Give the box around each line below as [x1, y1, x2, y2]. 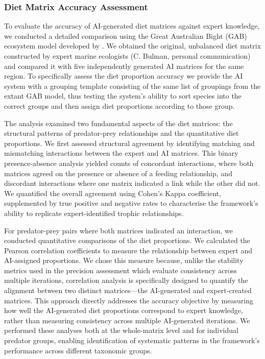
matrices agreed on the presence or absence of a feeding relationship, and [4, 167, 232, 178]
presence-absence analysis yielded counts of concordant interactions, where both [4, 157, 254, 168]
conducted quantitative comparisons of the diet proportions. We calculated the [4, 235, 250, 246]
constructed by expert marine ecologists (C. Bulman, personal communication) [4, 51, 251, 61]
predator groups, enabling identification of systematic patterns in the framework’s [4, 335, 260, 346]
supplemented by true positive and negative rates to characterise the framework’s [4, 198, 258, 208]
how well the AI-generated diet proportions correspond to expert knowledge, [4, 305, 243, 316]
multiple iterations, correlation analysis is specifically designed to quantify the [4, 275, 248, 285]
